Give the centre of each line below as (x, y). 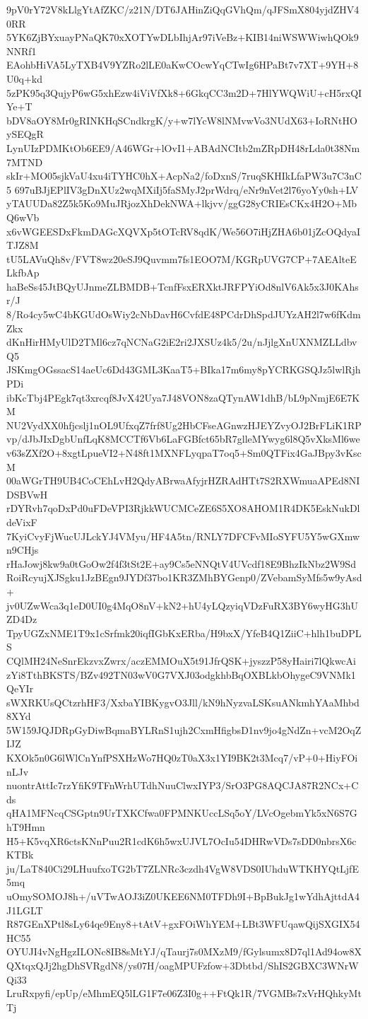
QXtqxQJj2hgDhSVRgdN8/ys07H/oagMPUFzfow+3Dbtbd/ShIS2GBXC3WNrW (183, 965)
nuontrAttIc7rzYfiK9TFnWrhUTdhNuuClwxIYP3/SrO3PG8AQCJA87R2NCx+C (183, 785)
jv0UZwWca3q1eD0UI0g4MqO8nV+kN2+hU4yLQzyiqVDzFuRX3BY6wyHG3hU (182, 605)
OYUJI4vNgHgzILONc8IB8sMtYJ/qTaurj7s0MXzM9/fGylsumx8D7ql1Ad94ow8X (184, 951)
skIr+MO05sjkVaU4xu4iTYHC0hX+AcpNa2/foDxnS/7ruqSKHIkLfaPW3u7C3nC (184, 176)
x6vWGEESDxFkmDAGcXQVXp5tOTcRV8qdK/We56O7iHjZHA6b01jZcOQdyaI (184, 231)
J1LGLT (25, 910)
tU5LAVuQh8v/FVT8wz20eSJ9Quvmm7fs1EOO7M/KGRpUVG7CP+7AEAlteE (182, 258)
